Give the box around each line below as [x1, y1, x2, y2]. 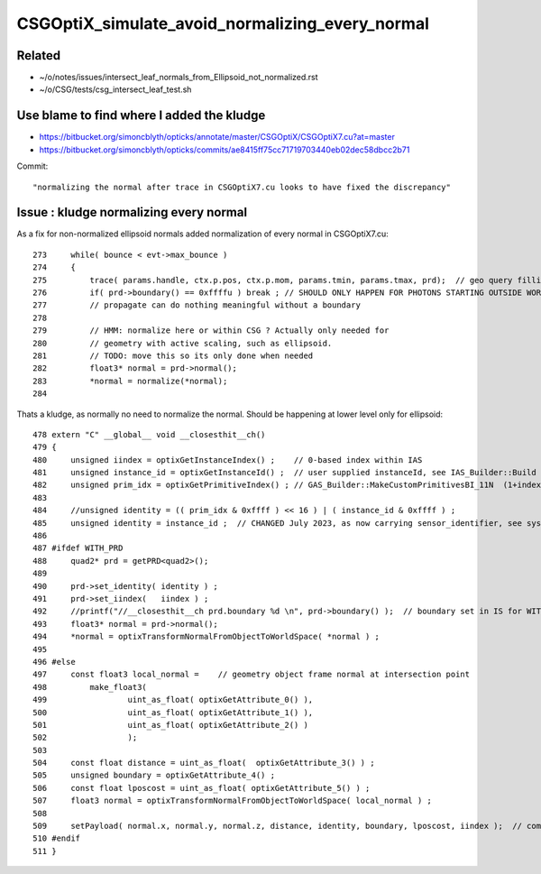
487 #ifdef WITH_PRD [32, 543, 124, 554]
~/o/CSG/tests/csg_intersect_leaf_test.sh [39, 84, 192, 95]
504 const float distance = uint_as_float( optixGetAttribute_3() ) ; [32, 758, 375, 768]
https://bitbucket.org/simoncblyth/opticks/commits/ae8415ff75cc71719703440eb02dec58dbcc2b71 [39, 144, 410, 155]
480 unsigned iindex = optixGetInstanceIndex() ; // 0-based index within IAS [32, 455, 423, 465]
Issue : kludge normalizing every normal [16, 205, 248, 220]
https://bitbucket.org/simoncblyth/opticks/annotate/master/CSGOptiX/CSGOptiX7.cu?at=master [39, 132, 396, 143]
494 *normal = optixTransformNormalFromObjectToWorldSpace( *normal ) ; [32, 631, 381, 642]
